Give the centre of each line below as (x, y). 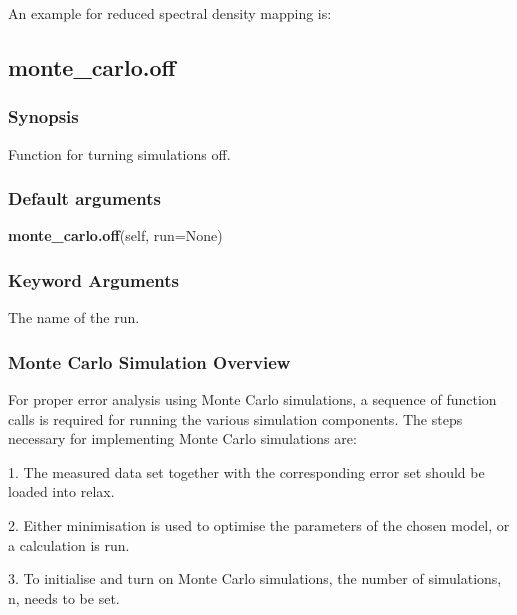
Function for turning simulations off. (119, 153)
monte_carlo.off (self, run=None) (115, 235)
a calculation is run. (69, 544)
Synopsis (43, 116)
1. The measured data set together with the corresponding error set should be (246, 471)
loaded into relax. (61, 491)
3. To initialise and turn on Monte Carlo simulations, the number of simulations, (255, 578)
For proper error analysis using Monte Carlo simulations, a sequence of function (252, 399)
